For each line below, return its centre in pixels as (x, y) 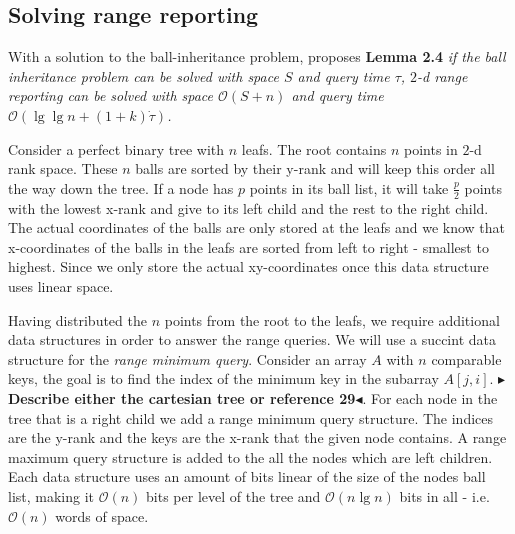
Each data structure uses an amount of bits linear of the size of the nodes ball (247, 476)
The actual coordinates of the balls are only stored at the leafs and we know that (257, 227)
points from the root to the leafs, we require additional (332, 319)
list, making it (51, 495)
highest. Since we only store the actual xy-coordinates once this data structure (248, 266)
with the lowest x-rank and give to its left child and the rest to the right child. (248, 207)
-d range (442, 75)
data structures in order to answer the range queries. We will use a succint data (252, 339)
